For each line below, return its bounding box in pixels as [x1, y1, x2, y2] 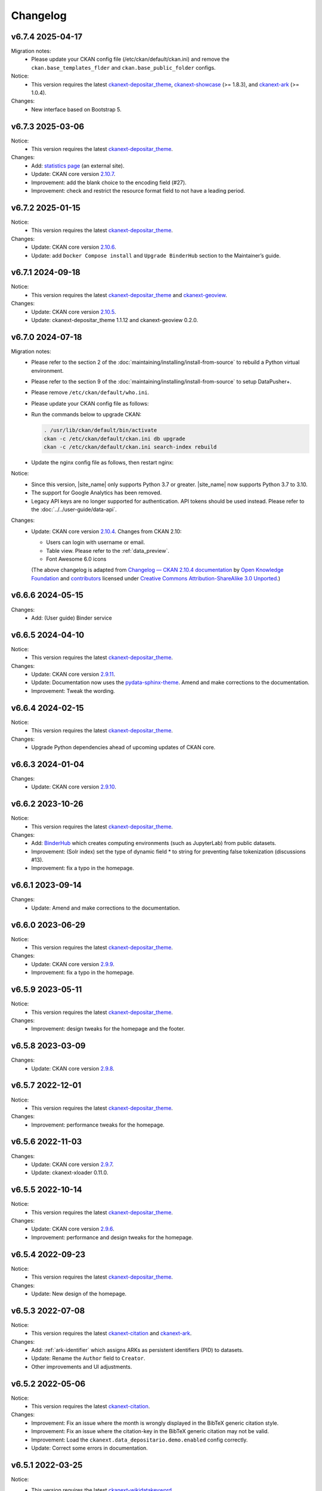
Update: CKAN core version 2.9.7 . [31, 1161, 114, 1168]
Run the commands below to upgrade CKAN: [31, 411, 141, 418]
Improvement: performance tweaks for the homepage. [31, 1121, 165, 1128]
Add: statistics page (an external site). [31, 162, 125, 169]
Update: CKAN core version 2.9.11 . [31, 671, 116, 678]
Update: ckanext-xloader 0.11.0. [31, 1169, 109, 1176]
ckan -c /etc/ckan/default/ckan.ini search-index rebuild [44, 444, 217, 450]
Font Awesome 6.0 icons [46, 555, 107, 562]
